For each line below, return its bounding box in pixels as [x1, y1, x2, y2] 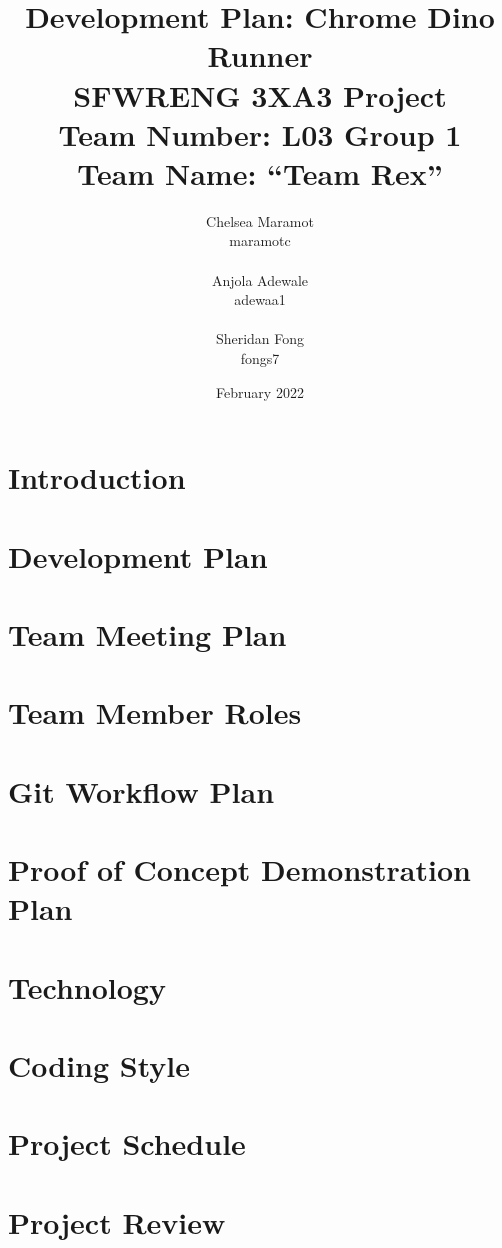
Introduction [8, 457, 186, 498]
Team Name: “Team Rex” [77, 152, 443, 193]
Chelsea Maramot [206, 210, 314, 231]
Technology [8, 966, 166, 1007]
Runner [207, 35, 313, 76]
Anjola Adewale [211, 269, 309, 290]
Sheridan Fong [215, 328, 305, 349]
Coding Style [8, 1045, 191, 1086]
